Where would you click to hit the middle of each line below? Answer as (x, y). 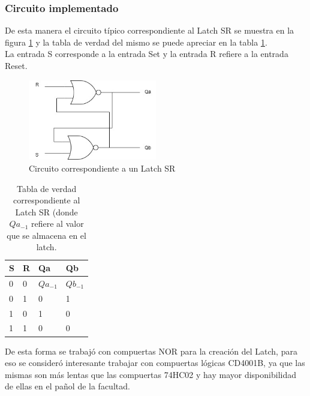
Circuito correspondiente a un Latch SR (102, 168)
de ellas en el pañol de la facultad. (67, 386)
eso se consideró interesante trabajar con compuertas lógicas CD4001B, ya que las (155, 363)
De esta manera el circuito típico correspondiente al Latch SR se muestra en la (150, 30)
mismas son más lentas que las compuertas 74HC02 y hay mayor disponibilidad (151, 374)
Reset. (16, 65)
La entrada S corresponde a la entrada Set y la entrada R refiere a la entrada (147, 54)
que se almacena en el (46, 235)
